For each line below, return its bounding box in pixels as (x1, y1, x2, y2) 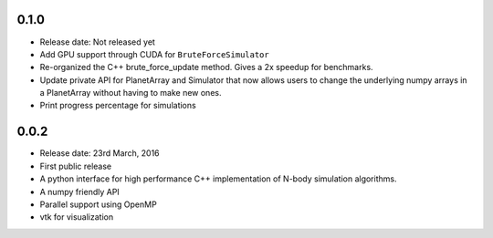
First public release (39, 160, 112, 171)
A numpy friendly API (39, 186, 121, 197)
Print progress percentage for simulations (39, 100, 196, 111)
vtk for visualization (39, 212, 114, 222)
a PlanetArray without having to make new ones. (39, 88, 222, 98)
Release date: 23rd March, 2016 (39, 148, 160, 159)
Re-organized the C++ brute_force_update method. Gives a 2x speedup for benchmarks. (39, 62, 373, 73)
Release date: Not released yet (39, 36, 155, 47)
